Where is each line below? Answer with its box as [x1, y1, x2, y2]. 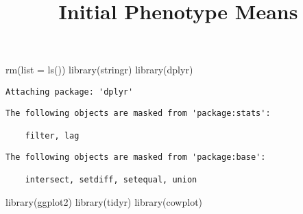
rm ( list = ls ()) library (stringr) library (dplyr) [5, 62, 193, 77]
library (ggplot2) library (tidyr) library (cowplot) [5, 194, 203, 209]
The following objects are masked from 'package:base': [5, 152, 266, 162]
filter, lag [25, 130, 80, 141]
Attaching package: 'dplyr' [5, 86, 134, 97]
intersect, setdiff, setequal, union [25, 174, 197, 185]
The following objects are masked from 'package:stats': [5, 108, 271, 118]
